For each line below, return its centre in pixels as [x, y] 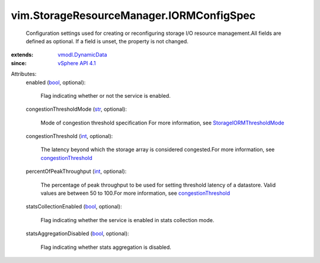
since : [19, 63]
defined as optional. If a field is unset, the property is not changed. [107, 41]
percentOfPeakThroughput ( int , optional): [76, 171]
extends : [22, 55]
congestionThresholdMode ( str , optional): [76, 109]
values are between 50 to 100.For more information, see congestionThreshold [135, 193]
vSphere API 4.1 [77, 63]
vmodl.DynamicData [82, 55]
